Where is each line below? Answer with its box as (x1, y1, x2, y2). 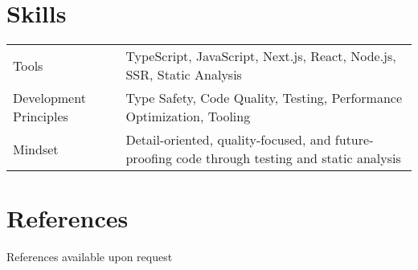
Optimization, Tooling (125, 107, 251, 126)
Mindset (13, 139, 59, 158)
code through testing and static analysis (176, 149, 401, 168)
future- (334, 130, 374, 149)
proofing (125, 149, 172, 168)
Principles (13, 107, 68, 126)
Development (13, 88, 86, 108)
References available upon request (6, 248, 173, 265)
